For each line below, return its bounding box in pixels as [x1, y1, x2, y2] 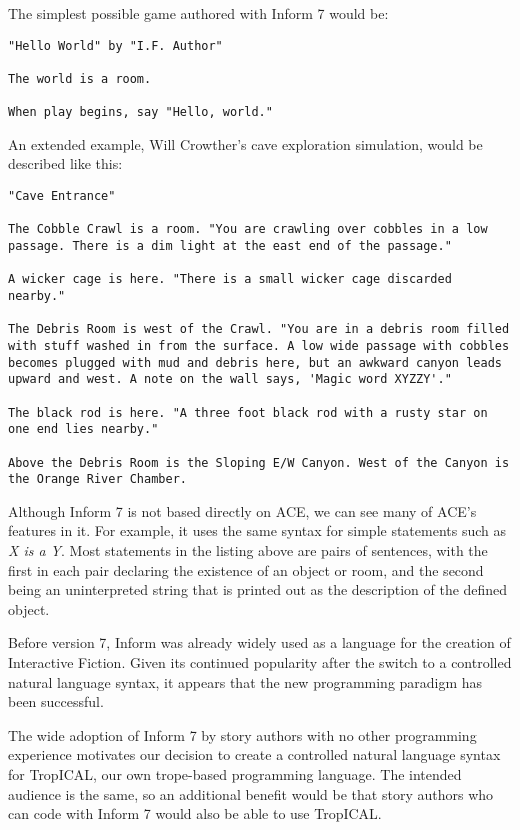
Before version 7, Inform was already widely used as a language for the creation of [8, 632, 511, 653]
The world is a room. [8, 71, 152, 86]
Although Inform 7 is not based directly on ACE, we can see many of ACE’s [8, 500, 477, 521]
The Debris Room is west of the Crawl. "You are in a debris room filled [8, 322, 510, 337]
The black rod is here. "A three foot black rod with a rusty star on [8, 405, 488, 420]
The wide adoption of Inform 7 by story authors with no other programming [8, 724, 477, 745]
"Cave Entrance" [8, 189, 116, 204]
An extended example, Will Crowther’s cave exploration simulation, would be [8, 133, 483, 154]
